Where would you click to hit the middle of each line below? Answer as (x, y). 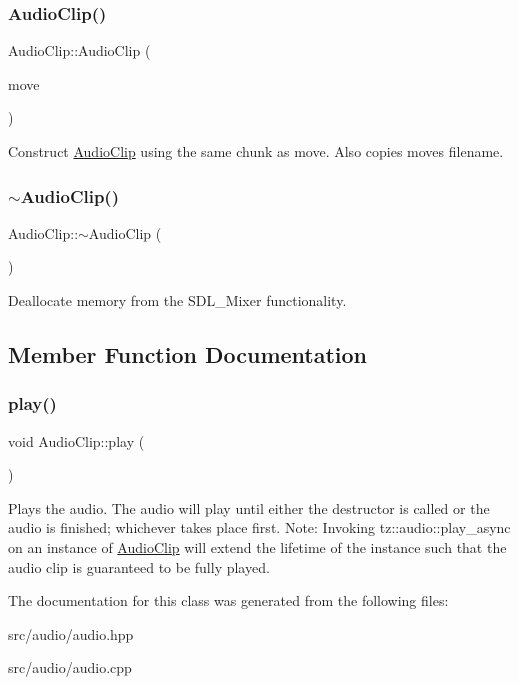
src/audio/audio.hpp (71, 633)
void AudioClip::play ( (76, 440)
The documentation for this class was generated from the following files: (228, 600)
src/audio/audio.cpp (70, 667)
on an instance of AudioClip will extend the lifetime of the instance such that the (257, 546)
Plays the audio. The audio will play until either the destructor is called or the (249, 507)
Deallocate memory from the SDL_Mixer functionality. (177, 300)
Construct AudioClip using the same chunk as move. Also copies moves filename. (256, 151)
